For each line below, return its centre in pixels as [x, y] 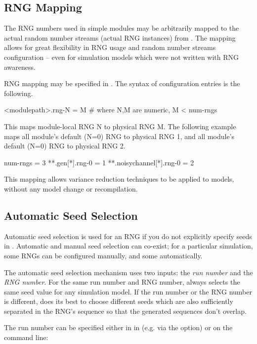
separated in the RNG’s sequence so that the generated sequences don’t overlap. [125, 311]
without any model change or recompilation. [71, 188]
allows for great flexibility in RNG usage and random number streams [110, 47]
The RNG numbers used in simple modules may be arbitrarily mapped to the [122, 28]
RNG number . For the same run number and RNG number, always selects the [122, 282]
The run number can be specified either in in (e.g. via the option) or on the [118, 327]
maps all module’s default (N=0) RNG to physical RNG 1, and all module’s [119, 136]
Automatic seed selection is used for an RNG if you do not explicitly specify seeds [128, 236]
